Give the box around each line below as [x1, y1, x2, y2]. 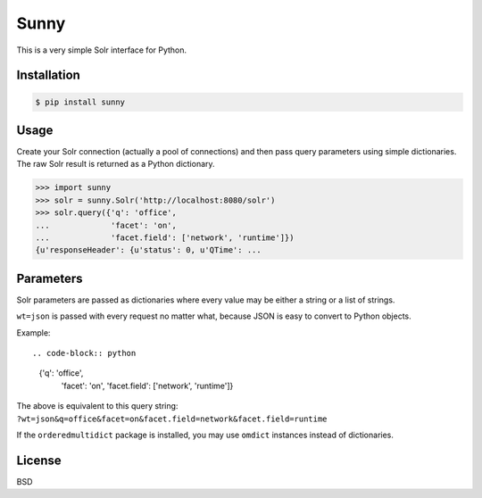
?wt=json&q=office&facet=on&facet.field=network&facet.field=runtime [16, 413, 328, 424]
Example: [16, 327, 51, 338]
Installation [16, 68, 80, 83]
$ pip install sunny [35, 96, 125, 107]
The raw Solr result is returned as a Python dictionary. [16, 159, 215, 170]
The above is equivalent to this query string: [16, 401, 179, 411]
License [16, 452, 62, 468]
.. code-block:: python [32, 348, 137, 359]
